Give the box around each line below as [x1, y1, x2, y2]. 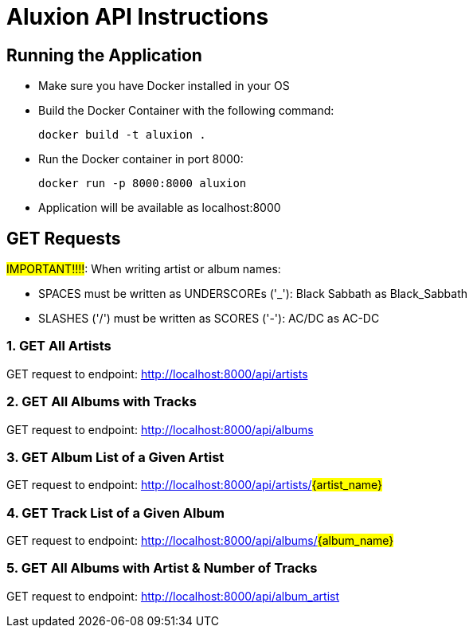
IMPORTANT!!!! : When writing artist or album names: [6, 262, 281, 276]
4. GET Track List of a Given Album [6, 504, 225, 521]
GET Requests [6, 228, 121, 249]
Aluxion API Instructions [6, 3, 269, 30]
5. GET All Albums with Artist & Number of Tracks [6, 560, 318, 577]
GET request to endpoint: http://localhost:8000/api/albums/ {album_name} [6, 534, 394, 548]
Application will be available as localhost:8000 [38, 201, 281, 215]
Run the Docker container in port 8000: [38, 152, 244, 166]
